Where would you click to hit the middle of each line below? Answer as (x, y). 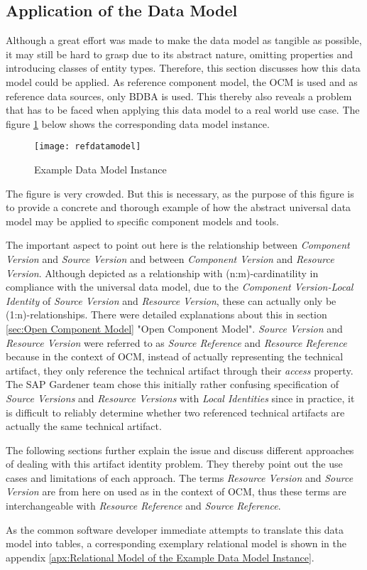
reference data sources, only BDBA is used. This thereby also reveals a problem (179, 96)
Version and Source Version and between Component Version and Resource (170, 258)
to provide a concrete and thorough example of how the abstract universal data (179, 207)
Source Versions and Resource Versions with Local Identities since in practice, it (180, 398)
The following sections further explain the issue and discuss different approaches (180, 450)
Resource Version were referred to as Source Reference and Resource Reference (176, 342)
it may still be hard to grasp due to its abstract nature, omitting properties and (180, 54)
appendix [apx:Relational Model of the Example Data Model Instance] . (160, 557)
